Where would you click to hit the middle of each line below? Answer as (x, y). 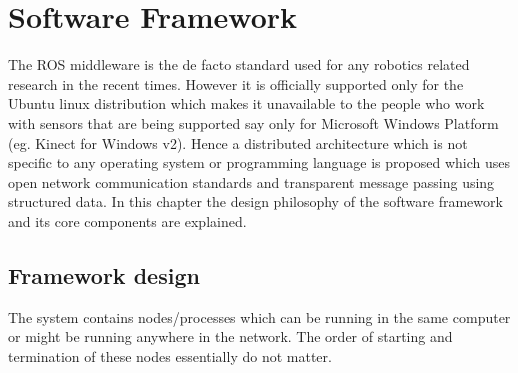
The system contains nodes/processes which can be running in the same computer (259, 316)
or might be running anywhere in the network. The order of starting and (230, 336)
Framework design (104, 274)
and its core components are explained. (127, 220)
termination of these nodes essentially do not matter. (170, 355)
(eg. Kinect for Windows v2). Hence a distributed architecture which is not (238, 142)
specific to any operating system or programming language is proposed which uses (259, 162)
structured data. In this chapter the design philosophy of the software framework (255, 201)
